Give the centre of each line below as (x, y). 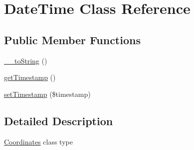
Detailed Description (59, 120)
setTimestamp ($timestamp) (47, 94)
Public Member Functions (72, 39)
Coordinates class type (38, 141)
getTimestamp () (30, 77)
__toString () (26, 60)
